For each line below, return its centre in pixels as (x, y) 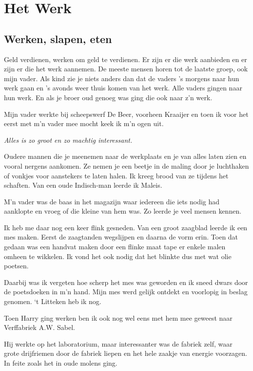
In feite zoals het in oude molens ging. (61, 363)
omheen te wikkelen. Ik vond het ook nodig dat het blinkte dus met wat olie (118, 256)
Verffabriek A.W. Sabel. (39, 327)
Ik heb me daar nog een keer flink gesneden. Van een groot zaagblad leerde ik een (126, 227)
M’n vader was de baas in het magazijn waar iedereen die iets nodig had (112, 201)
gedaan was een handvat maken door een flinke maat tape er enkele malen (115, 247)
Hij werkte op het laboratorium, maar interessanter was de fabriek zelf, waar (118, 343)
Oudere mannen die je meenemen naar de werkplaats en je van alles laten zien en (125, 156)
